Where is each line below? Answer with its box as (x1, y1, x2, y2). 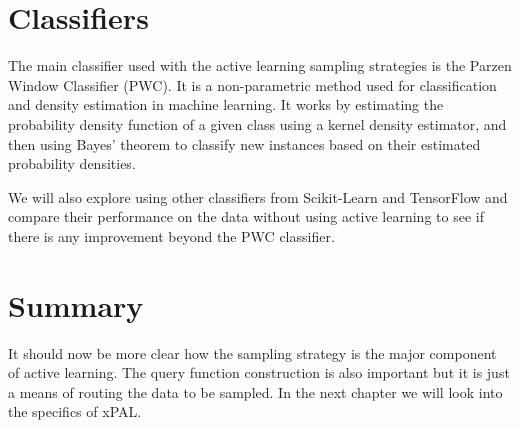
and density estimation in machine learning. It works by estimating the (8, 94, 444, 115)
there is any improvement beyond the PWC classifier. (8, 225, 335, 246)
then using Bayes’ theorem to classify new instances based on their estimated (8, 133, 481, 154)
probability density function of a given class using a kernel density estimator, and (8, 113, 507, 134)
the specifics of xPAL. (8, 401, 142, 422)
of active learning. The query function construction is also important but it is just (8, 362, 510, 383)
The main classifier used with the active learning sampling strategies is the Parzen (8, 55, 512, 76)
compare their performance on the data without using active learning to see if (8, 206, 484, 227)
